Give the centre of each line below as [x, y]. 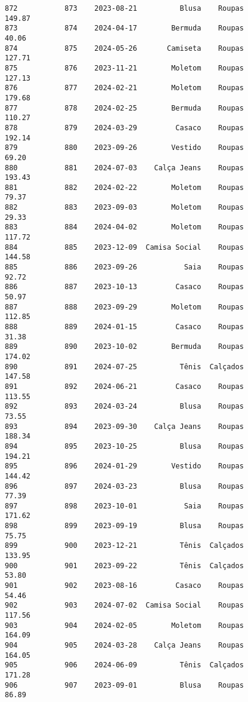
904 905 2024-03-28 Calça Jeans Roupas [124, 645]
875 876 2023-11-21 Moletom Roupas [124, 68]
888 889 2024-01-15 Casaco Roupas [124, 327]
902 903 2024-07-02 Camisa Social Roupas [124, 606]
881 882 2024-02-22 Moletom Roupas [124, 187]
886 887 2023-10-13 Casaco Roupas [124, 287]
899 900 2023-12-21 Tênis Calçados [124, 546]
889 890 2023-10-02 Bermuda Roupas [124, 347]
